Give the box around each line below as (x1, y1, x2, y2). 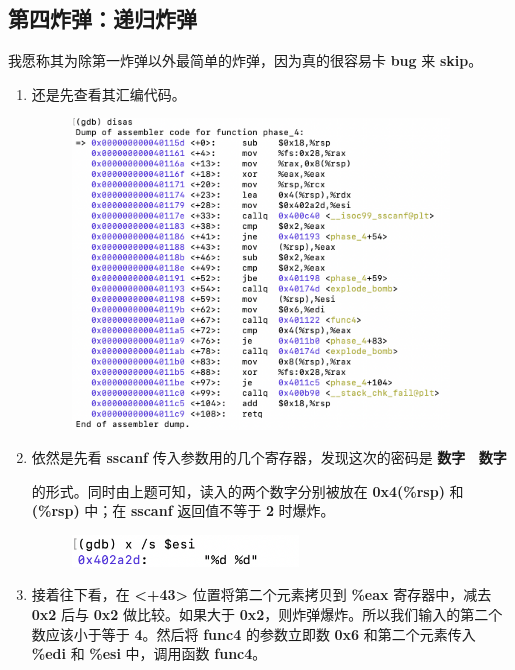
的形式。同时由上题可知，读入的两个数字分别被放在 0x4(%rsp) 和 (31, 480, 464, 501)
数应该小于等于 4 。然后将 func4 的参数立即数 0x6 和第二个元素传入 (31, 623, 476, 644)
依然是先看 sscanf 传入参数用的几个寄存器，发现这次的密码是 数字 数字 (31, 447, 507, 468)
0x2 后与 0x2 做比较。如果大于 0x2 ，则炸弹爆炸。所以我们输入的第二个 (31, 604, 503, 625)
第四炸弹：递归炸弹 (8, 3, 197, 34)
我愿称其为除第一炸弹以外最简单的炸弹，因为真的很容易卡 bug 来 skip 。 (8, 50, 483, 71)
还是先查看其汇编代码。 (31, 83, 186, 104)
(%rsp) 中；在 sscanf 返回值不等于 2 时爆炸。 (31, 500, 335, 521)
